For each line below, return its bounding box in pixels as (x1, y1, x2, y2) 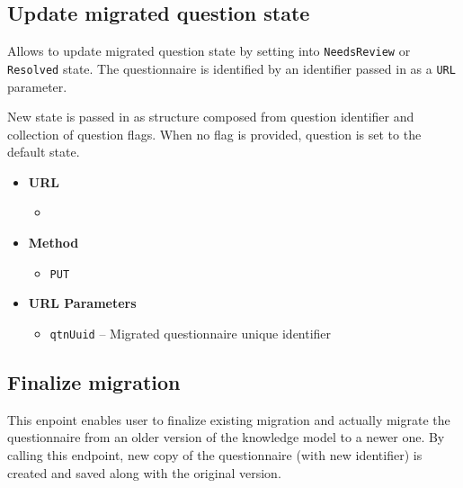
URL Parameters (28, 294, 137, 312)
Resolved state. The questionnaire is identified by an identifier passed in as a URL (7, 59, 456, 77)
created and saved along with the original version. (7, 463, 281, 482)
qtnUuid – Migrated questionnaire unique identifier (49, 323, 332, 342)
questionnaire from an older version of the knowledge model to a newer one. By (7, 428, 445, 447)
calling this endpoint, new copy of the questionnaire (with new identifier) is (7, 445, 423, 464)
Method (28, 233, 79, 252)
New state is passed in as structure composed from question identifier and (7, 107, 414, 126)
